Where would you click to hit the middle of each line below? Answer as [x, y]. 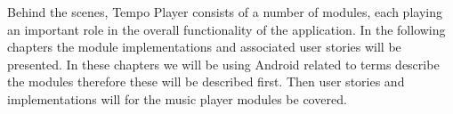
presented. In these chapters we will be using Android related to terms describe [223, 64]
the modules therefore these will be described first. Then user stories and [206, 81]
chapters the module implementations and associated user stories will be [204, 47]
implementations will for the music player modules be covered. [177, 98]
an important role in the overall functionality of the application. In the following [226, 29]
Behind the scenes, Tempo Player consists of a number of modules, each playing [225, 12]
